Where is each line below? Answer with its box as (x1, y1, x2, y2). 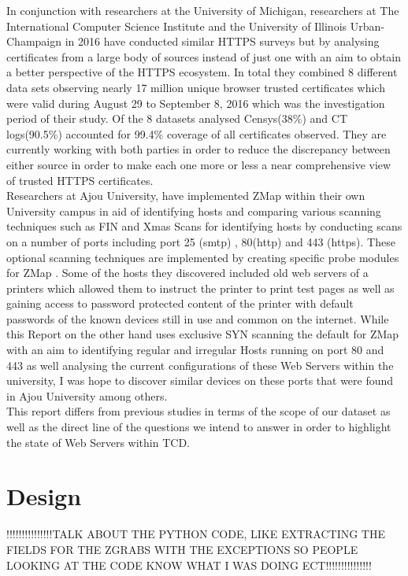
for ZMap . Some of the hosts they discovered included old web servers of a (6, 264, 369, 281)
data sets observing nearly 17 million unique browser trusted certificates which (6, 79, 385, 95)
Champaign (6, 33, 62, 50)
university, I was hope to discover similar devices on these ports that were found (6, 372, 394, 389)
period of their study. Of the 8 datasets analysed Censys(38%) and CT (6, 110, 347, 127)
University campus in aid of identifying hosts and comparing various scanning (6, 202, 381, 219)
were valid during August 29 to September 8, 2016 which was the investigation (6, 94, 385, 111)
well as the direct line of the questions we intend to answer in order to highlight (6, 419, 391, 435)
